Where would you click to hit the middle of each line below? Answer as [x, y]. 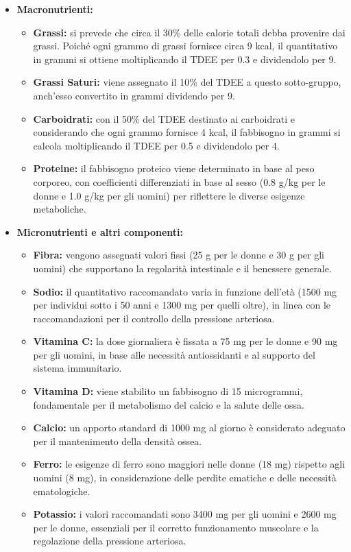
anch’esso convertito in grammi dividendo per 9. [134, 95]
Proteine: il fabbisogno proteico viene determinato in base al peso [174, 168]
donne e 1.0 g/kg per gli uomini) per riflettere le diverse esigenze [169, 195]
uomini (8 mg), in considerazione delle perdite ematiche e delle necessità [185, 478]
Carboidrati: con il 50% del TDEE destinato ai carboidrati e [164, 118]
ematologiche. [62, 491]
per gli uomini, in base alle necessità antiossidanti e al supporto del [174, 354]
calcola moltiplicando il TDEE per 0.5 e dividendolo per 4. [156, 145]
